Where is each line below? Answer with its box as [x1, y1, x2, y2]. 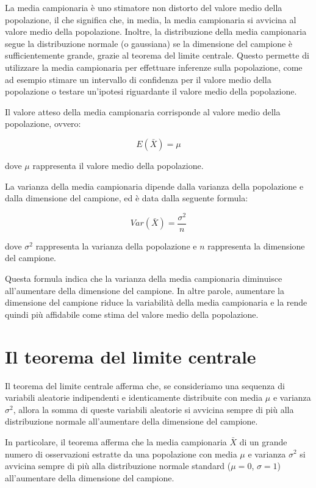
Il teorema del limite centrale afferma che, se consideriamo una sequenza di [5, 379, 285, 392]
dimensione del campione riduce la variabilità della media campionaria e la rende [5, 296, 307, 309]
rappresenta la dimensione [207, 239, 305, 252]
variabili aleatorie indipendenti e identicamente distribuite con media [5, 391, 263, 404]
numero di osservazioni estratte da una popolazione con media [5, 447, 237, 460]
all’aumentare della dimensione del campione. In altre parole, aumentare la [5, 284, 284, 296]
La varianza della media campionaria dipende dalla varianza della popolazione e [5, 179, 304, 192]
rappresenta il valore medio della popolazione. [32, 159, 204, 171]
